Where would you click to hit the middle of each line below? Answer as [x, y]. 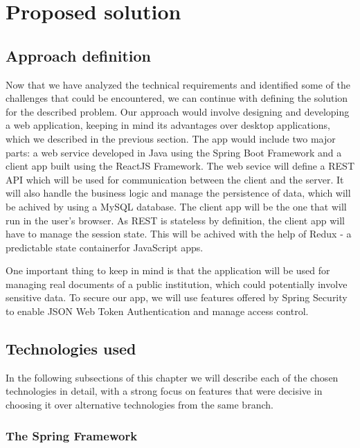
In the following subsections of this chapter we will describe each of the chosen [172, 377]
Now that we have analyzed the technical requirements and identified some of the [178, 84]
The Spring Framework [72, 435]
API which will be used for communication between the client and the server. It [175, 179]
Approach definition [78, 55]
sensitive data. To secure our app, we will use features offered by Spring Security [177, 297]
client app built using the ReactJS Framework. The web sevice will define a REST [180, 166]
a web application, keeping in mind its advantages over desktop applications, [168, 125]
